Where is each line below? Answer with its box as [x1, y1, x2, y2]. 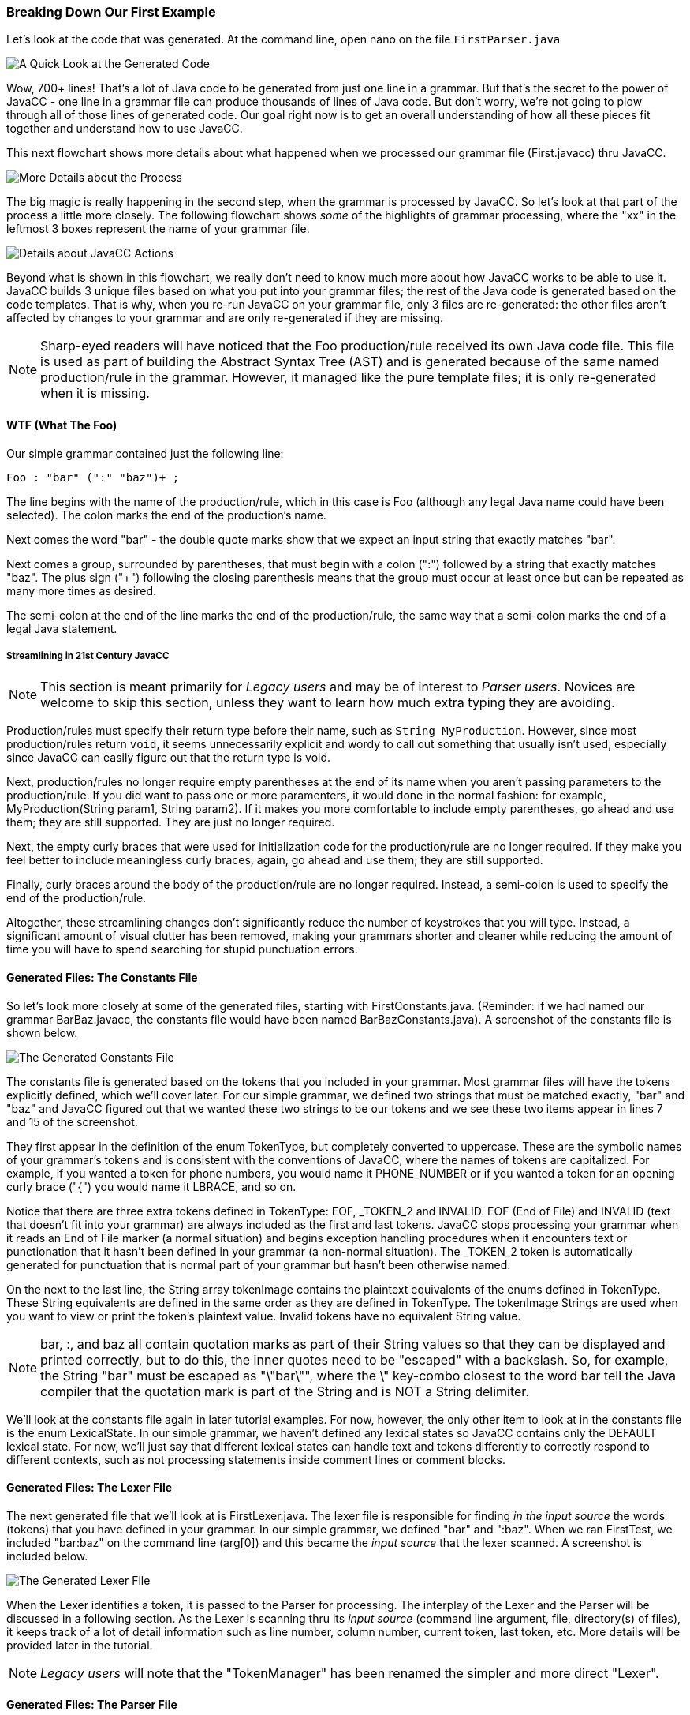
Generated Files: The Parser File [6, 1698, 177, 1712]
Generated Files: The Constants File [6, 970, 198, 984]
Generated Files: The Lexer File [6, 1481, 173, 1495]
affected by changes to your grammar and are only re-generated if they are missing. [6, 311, 444, 325]
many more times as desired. [6, 583, 157, 597]
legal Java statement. [6, 621, 117, 635]
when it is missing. [40, 385, 150, 402]
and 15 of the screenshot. [6, 1114, 138, 1129]
